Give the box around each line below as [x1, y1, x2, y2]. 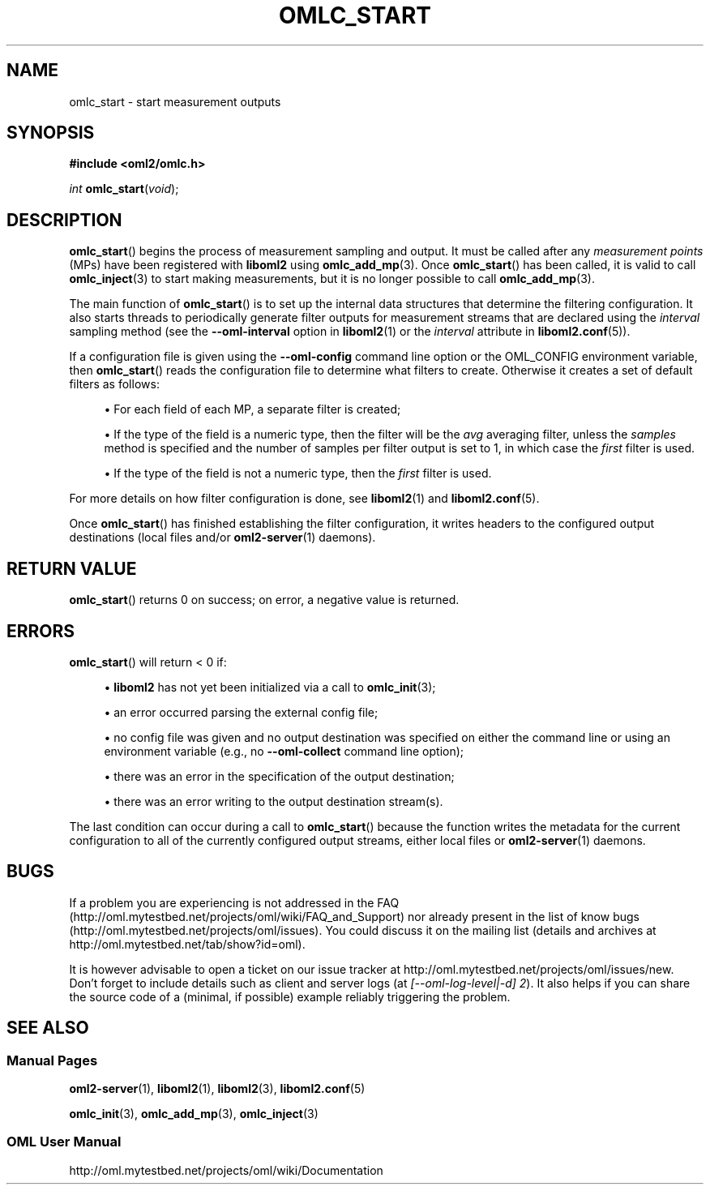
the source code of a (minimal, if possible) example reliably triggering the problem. [69, 989, 511, 1004]
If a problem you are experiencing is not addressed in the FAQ [69, 895, 400, 910]
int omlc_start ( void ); [69, 182, 179, 196]
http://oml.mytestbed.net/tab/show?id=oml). [69, 936, 306, 951]
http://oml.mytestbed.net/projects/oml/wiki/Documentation [69, 1163, 383, 1177]
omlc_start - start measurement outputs [69, 94, 281, 109]
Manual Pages [6, 1052, 98, 1069]
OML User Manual [6, 1133, 122, 1150]
